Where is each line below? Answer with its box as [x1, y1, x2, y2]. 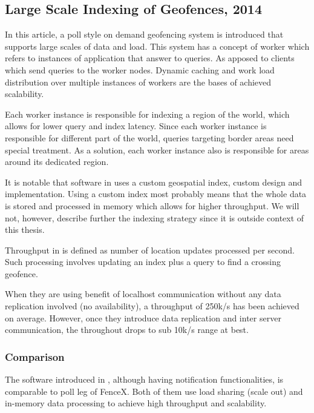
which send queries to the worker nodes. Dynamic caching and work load [5, 63, 275, 76]
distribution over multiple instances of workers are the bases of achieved [5, 75, 272, 88]
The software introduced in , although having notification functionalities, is [5, 373, 284, 386]
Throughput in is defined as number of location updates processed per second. [5, 243, 295, 256]
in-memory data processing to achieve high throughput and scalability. [5, 397, 267, 409]
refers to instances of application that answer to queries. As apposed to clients [5, 52, 295, 64]
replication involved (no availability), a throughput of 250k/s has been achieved [5, 300, 299, 312]
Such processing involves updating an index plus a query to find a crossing [5, 255, 281, 268]
